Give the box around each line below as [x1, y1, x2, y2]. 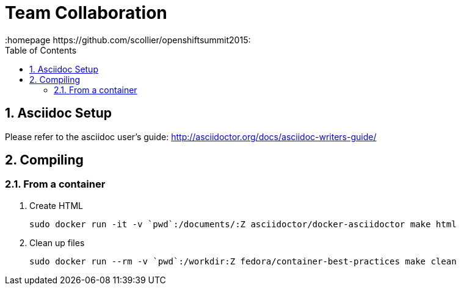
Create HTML [29, 200, 83, 211]
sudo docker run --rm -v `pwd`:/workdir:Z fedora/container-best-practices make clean [29, 256, 457, 266]
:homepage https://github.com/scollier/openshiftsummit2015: [5, 34, 251, 45]
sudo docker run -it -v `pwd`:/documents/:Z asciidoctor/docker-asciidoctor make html [29, 219, 457, 229]
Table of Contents [5, 44, 77, 55]
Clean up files [29, 237, 85, 248]
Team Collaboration [5, 2, 167, 23]
